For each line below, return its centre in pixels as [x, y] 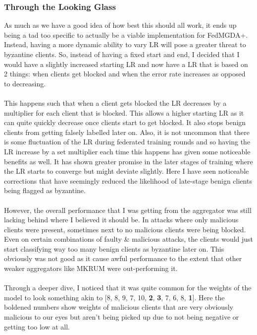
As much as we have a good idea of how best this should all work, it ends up [120, 25]
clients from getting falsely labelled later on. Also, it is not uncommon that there [127, 132]
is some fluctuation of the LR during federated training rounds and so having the [127, 142]
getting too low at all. [37, 326]
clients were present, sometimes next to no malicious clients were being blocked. [125, 229]
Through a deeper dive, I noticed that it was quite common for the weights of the [128, 288]
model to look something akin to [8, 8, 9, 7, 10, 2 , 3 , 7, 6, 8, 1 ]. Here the [114, 297]
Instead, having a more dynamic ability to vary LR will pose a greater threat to [125, 44]
